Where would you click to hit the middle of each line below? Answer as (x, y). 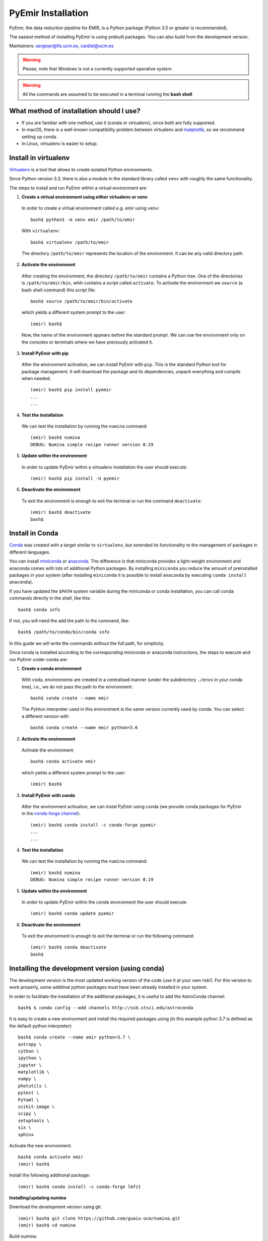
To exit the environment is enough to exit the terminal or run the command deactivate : (112, 501)
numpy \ (27, 1079)
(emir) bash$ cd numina (47, 1225)
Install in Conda (34, 533)
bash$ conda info (39, 610)
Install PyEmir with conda (48, 795)
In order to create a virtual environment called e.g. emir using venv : (91, 208)
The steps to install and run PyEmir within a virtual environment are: (78, 188)
